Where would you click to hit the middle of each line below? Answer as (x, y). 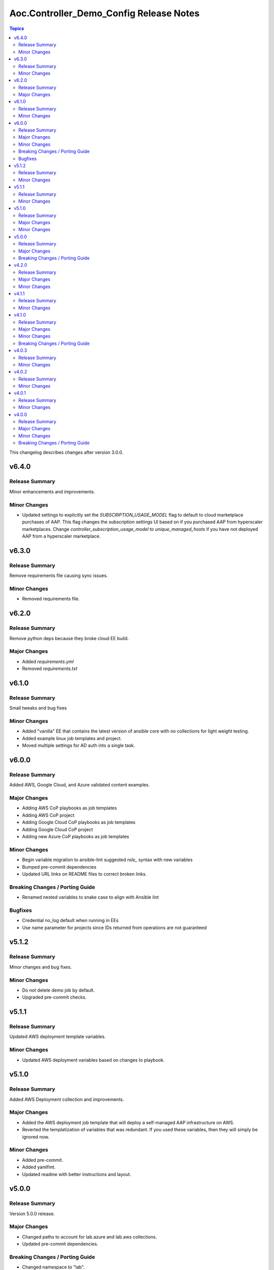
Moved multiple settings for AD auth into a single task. (79, 745)
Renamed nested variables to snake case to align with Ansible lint (91, 897)
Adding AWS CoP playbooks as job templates (70, 808)
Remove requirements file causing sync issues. (59, 576)
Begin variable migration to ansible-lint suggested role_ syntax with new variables (107, 860)
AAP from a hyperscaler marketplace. (61, 536)
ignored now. (36, 1137)
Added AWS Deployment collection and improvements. (67, 1099)
